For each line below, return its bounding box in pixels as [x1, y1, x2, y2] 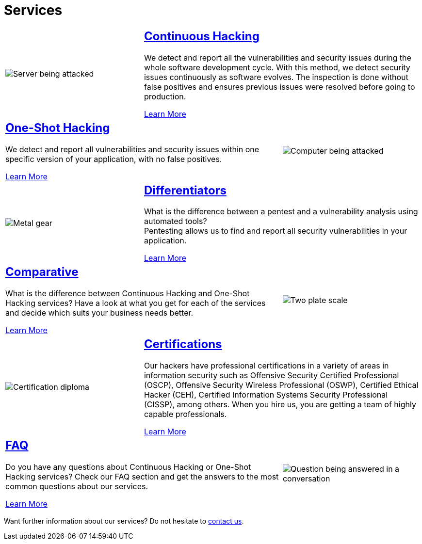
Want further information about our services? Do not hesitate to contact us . [4, 517, 244, 526]
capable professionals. [144, 409, 227, 419]
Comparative [5, 265, 79, 279]
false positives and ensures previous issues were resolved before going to [144, 81, 415, 92]
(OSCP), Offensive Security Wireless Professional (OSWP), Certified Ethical [144, 380, 419, 390]
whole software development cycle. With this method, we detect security [144, 62, 410, 72]
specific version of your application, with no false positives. [5, 154, 222, 164]
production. [144, 91, 186, 101]
